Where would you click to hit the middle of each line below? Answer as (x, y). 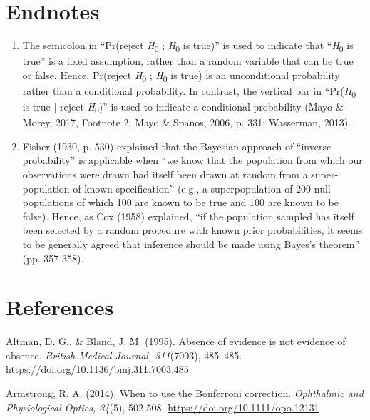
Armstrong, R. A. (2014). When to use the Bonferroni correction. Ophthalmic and (185, 393)
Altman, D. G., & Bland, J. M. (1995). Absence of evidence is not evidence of (176, 341)
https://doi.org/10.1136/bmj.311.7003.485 (97, 369)
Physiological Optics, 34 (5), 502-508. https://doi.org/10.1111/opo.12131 (163, 407)
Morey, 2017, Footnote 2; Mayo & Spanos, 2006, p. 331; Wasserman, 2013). (186, 122)
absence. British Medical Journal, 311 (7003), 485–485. (124, 355)
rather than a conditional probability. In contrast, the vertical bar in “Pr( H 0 (189, 91)
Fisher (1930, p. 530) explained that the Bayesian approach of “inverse (177, 146)
